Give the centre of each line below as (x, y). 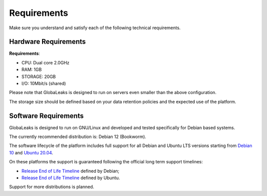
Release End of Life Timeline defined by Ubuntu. (71, 178)
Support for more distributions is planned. (52, 187)
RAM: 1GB (32, 70)
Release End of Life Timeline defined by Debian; (70, 171)
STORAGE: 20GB (39, 76)
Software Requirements (46, 116)
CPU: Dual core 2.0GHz (45, 62)
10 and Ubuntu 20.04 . (31, 152)
